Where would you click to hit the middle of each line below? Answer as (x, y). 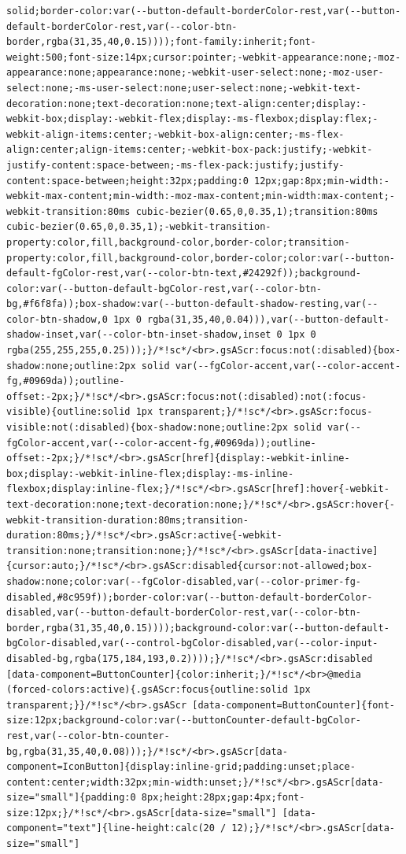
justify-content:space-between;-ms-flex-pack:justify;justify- (175, 165)
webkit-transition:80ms (68, 211)
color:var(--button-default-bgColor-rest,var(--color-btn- (164, 288)
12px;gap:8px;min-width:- (321, 181)
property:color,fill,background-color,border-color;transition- (178, 242)
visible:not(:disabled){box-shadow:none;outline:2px (147, 428)
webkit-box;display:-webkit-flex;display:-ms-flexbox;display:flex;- (192, 119)
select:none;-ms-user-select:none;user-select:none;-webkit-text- (184, 88)
